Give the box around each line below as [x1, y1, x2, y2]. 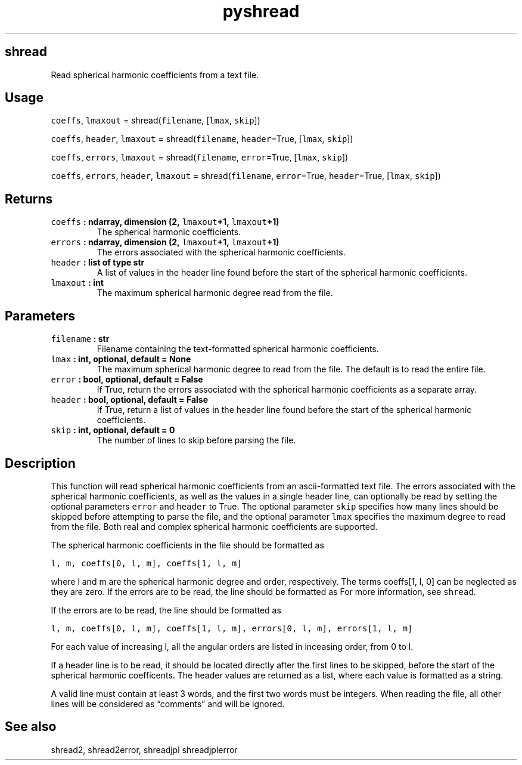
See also [5, 719, 57, 735]
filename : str [51, 334, 110, 344]
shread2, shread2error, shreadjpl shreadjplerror [51, 744, 238, 755]
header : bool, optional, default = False [51, 394, 209, 405]
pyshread [222, 1, 300, 21]
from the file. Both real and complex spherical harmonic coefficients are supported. [51, 521, 378, 532]
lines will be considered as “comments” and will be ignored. [51, 698, 285, 709]
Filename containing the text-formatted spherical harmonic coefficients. [97, 344, 379, 354]
